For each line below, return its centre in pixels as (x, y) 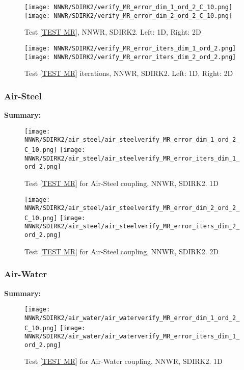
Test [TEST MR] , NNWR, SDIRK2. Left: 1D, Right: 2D (113, 32)
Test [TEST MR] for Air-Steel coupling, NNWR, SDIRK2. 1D (121, 183)
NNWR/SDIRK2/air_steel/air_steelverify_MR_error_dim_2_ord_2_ (132, 208)
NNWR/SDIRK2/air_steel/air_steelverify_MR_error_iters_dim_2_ (132, 227)
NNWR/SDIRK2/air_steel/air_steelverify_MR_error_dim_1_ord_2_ (132, 140)
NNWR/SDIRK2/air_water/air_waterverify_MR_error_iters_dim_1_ (132, 337)
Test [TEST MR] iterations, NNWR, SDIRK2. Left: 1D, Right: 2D (129, 73)
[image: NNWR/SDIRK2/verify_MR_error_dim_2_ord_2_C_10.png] (129, 16)
